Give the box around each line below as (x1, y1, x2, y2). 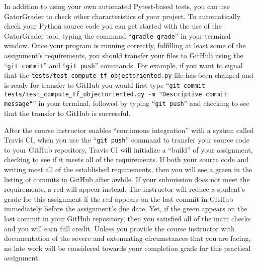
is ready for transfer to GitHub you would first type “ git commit (4, 79, 205, 90)
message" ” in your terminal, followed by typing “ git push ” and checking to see (4, 98, 249, 108)
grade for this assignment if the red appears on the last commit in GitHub (4, 193, 233, 204)
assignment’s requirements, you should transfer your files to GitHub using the (4, 50, 243, 61)
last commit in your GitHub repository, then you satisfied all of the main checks (4, 213, 251, 223)
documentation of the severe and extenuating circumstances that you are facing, (4, 233, 251, 243)
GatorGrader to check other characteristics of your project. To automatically (4, 11, 241, 21)
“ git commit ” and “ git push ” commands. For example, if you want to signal (4, 60, 243, 70)
